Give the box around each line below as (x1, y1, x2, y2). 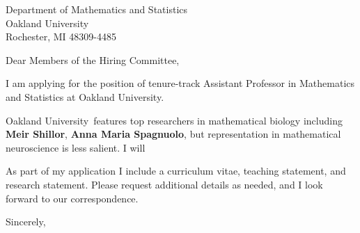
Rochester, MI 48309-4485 (6, 29, 116, 44)
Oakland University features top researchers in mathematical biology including (6, 113, 343, 127)
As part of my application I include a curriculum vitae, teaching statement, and (6, 163, 346, 178)
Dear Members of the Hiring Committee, (6, 52, 180, 67)
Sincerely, (6, 214, 46, 229)
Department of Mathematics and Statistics (6, 2, 188, 16)
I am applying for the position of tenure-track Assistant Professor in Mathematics (6, 76, 355, 90)
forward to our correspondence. (6, 191, 139, 205)
